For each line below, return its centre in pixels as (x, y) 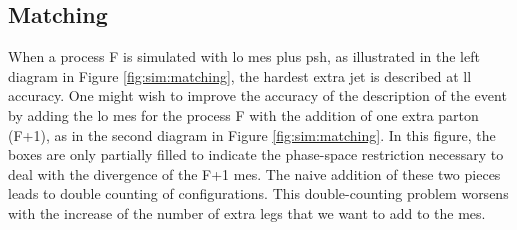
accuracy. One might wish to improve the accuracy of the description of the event (257, 95)
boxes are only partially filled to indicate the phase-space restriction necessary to (256, 154)
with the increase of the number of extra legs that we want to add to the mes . (247, 212)
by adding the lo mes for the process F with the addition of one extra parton (243, 114)
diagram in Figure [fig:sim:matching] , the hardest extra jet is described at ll (240, 75)
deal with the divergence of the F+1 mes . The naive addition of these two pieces (254, 173)
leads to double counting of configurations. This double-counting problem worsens (258, 193)
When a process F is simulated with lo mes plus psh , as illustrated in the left (244, 56)
